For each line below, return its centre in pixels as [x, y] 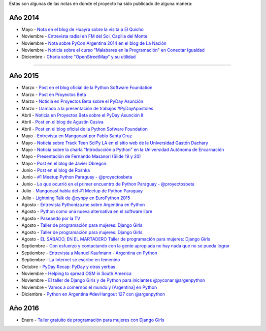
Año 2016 [24, 308]
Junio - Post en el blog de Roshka [56, 170]
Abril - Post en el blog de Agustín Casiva [62, 122]
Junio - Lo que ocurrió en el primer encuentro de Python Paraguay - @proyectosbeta [108, 184]
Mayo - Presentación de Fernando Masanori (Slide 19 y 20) [81, 156]
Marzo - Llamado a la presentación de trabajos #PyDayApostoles [87, 108]
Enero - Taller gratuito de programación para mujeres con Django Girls [93, 320]
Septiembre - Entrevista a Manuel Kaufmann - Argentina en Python [89, 253]
